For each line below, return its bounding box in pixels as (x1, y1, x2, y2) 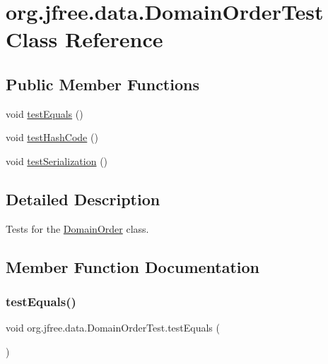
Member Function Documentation (6, 255, 260, 277)
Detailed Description (6, 188, 160, 210)
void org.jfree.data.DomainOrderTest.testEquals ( (6, 320, 220, 335)
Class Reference (6, 25, 163, 54)
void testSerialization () (6, 153, 108, 168)
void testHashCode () (6, 130, 98, 145)
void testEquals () (6, 106, 83, 121)
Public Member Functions (6, 73, 199, 95)
